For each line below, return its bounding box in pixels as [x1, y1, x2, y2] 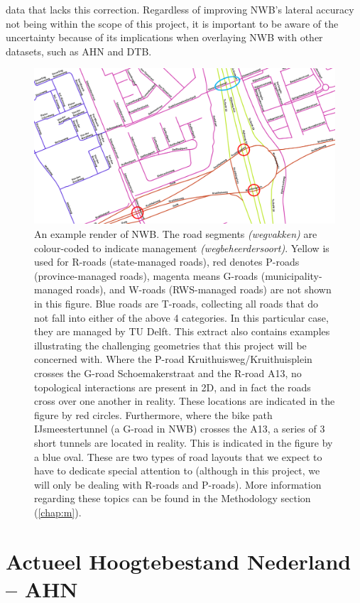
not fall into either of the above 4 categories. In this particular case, [34, 310, 329, 325]
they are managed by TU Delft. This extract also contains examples [34, 324, 330, 339]
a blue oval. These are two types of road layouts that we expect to [34, 449, 322, 464]
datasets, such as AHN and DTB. [6, 43, 152, 58]
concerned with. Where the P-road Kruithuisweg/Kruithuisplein [34, 352, 312, 366]
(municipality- [261, 268, 322, 283]
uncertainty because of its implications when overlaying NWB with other [6, 30, 323, 45]
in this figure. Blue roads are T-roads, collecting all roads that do [34, 295, 319, 310]
